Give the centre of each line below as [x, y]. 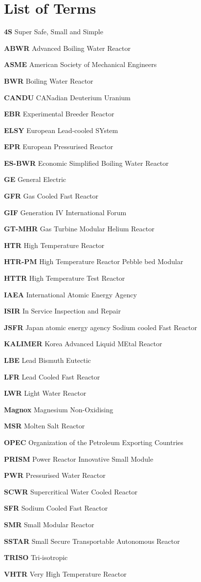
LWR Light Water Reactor [45, 393]
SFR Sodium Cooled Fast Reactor [56, 508]
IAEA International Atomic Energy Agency [70, 294]
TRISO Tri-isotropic [36, 557]
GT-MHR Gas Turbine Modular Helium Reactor [79, 229]
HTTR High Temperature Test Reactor [65, 278]
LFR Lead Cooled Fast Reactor [52, 376]
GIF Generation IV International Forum [65, 212]
